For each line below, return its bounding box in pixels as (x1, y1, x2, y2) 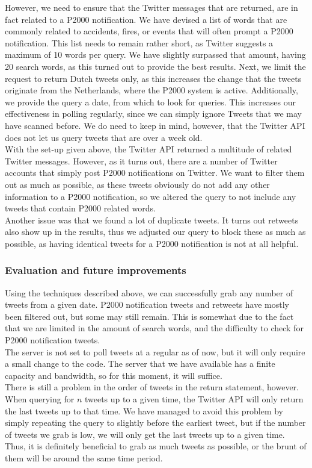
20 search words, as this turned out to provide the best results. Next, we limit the (5, 60, 306, 72)
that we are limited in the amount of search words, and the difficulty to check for (5, 322, 304, 334)
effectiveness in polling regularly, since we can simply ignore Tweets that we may (5, 107, 302, 120)
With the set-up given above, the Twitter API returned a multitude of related (5, 143, 292, 155)
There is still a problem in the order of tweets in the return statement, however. (5, 381, 299, 393)
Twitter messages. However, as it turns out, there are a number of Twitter (5, 154, 278, 167)
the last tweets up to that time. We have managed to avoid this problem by (5, 404, 284, 417)
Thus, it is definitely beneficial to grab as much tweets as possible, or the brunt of (5, 440, 307, 452)
